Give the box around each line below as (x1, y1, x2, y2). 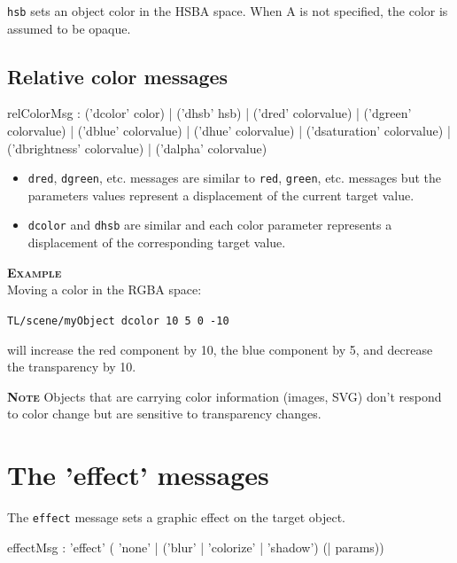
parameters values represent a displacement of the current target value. (27, 185, 414, 204)
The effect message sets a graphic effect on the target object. (7, 508, 345, 527)
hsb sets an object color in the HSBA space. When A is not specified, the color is (7, 2, 448, 20)
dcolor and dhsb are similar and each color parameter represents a (27, 215, 392, 234)
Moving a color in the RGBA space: (7, 280, 202, 299)
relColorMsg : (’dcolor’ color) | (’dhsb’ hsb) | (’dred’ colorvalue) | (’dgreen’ (7, 104, 412, 122)
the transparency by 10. (7, 357, 136, 376)
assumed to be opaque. (7, 19, 131, 37)
